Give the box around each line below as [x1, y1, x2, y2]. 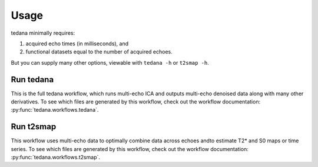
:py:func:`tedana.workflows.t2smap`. [11, 153, 100, 161]
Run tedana [11, 74, 54, 85]
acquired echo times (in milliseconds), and [25, 40, 129, 47]
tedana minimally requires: [11, 29, 75, 36]
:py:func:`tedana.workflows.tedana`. [11, 106, 99, 113]
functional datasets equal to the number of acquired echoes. [25, 48, 173, 55]
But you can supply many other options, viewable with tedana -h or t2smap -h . [11, 59, 209, 66]
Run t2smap [11, 122, 57, 132]
